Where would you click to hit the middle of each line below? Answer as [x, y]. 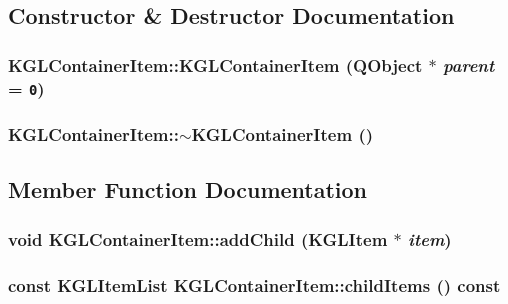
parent [469, 64]
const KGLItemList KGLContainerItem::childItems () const [254, 284]
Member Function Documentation [188, 189]
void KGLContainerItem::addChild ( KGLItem [198, 238]
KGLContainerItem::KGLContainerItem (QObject [215, 64]
